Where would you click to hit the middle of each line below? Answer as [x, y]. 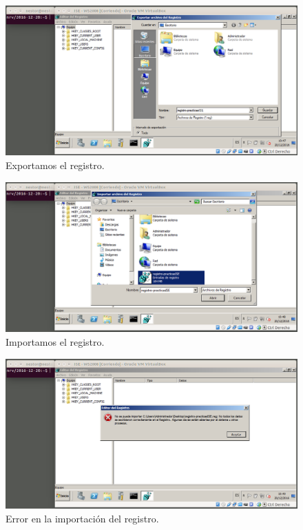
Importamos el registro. [55, 341]
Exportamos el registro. [55, 165]
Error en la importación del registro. [82, 518]
